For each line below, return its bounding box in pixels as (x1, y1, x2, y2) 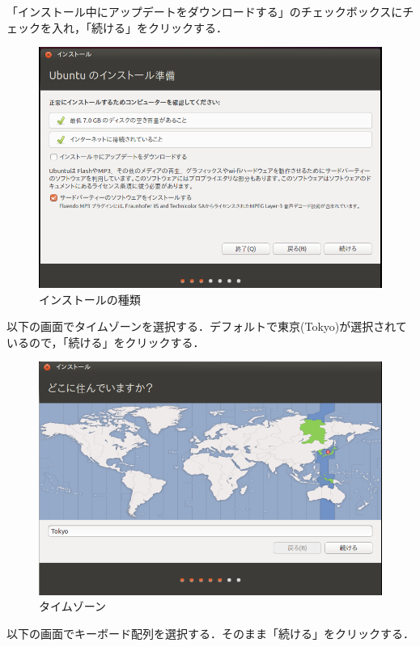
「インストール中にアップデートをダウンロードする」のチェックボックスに (6, 3, 403, 19)
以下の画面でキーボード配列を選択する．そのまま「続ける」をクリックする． (6, 624, 414, 641)
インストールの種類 (39, 290, 141, 307)
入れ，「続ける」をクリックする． (51, 19, 227, 36)
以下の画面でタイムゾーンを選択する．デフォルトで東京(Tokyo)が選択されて (6, 318, 407, 335)
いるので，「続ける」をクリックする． (6, 333, 205, 350)
